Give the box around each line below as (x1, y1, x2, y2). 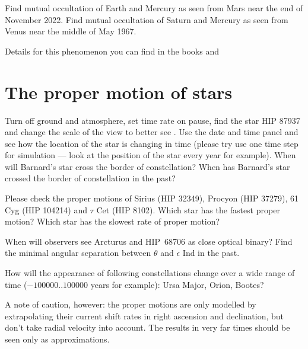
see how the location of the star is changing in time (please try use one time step (5, 137, 299, 149)
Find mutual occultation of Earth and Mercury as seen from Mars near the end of (5, 2, 303, 14)
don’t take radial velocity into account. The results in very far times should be (5, 321, 290, 334)
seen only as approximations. (5, 333, 110, 345)
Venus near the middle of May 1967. (5, 25, 136, 37)
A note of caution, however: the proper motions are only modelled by (5, 298, 256, 310)
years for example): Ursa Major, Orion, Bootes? (90, 278, 264, 290)
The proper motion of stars (5, 79, 233, 104)
